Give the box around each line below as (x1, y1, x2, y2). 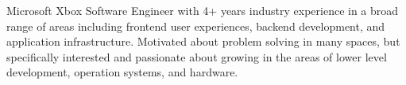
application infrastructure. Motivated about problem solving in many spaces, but (6, 33, 400, 50)
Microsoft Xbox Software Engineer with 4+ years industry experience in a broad (6, 2, 399, 18)
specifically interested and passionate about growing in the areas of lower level (6, 48, 387, 65)
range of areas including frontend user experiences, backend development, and (6, 17, 385, 34)
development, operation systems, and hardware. (6, 64, 238, 80)
